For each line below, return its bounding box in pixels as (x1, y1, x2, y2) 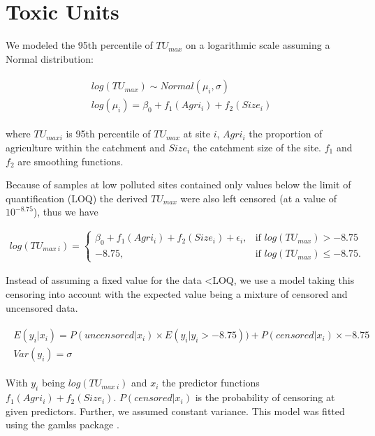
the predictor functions (162, 375, 260, 390)
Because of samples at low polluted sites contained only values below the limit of (6, 177, 351, 192)
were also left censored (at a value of (180, 190, 337, 205)
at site (183, 126, 210, 141)
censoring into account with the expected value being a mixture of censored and (6, 286, 348, 301)
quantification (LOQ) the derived (6, 190, 148, 205)
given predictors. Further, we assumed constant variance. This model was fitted (6, 403, 345, 418)
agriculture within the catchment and (6, 140, 166, 154)
